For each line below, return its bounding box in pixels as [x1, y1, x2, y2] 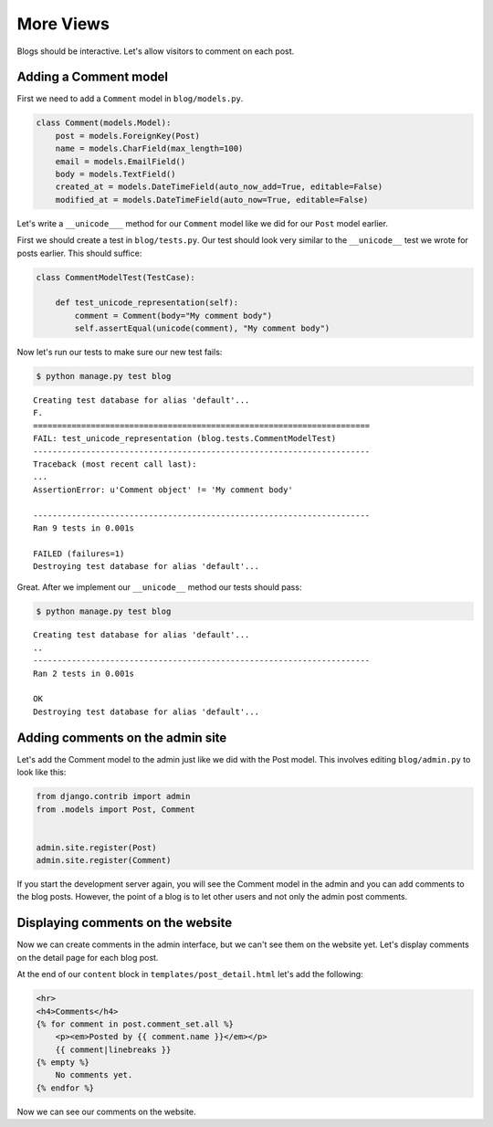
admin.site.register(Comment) [36, 855, 172, 866]
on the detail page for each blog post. [16, 952, 159, 963]
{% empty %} [36, 1058, 90, 1068]
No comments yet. [55, 1069, 133, 1080]
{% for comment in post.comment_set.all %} [36, 1018, 235, 1029]
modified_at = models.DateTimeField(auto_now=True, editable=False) [55, 195, 369, 205]
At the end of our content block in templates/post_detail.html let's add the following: [16, 969, 364, 980]
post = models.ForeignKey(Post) [55, 131, 201, 141]
